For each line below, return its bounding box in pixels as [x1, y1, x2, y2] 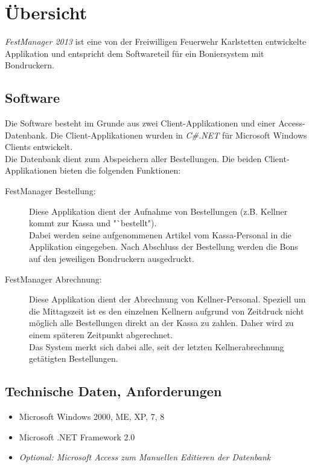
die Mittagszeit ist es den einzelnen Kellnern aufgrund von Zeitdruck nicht [29, 304, 304, 317]
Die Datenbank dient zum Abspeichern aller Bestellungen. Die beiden [5, 152, 262, 165]
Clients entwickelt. [5, 140, 73, 153]
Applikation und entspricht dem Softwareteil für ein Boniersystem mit [5, 47, 264, 59]
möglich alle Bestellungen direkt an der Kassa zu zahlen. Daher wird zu [29, 316, 294, 329]
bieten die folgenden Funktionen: [60, 164, 181, 177]
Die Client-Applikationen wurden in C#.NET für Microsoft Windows [50, 128, 307, 141]
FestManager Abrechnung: [5, 272, 102, 285]
